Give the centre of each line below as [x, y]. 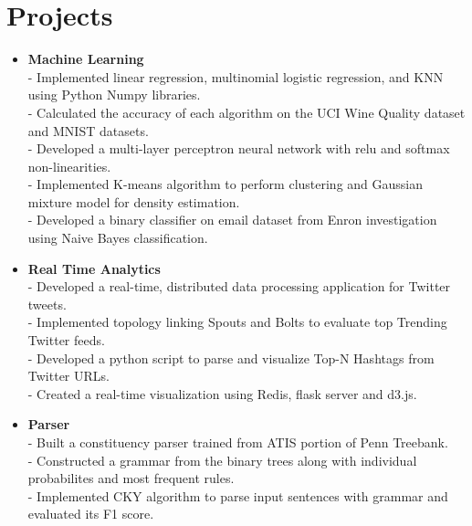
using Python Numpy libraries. [114, 95]
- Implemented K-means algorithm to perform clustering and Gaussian [226, 184]
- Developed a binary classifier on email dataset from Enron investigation [232, 220]
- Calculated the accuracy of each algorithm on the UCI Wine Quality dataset [246, 112]
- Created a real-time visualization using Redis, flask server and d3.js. [222, 393]
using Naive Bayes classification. [118, 238]
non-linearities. [69, 166]
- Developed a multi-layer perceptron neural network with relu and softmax [239, 148]
